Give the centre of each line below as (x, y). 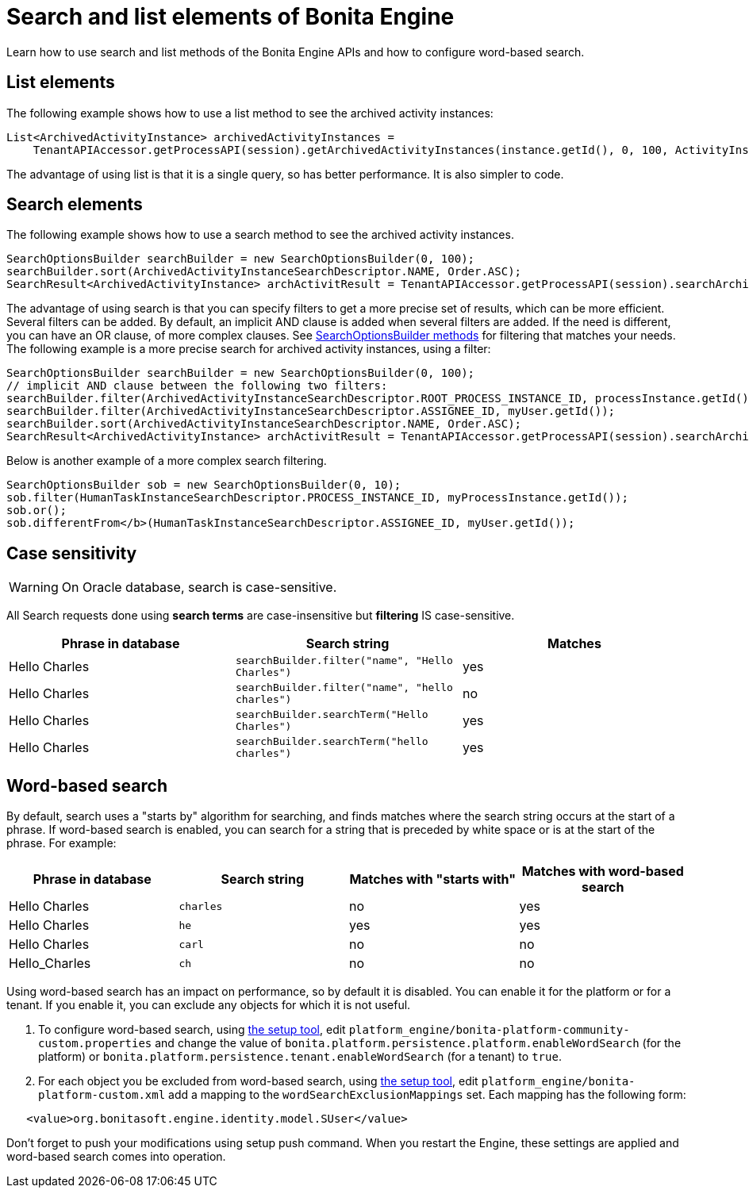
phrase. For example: (61, 843)
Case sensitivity (72, 553)
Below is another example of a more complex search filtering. (167, 461)
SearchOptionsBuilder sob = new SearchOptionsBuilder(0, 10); (204, 485)
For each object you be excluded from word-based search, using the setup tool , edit (258, 1081)
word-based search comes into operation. (116, 1157)
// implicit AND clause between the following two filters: (197, 386)
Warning (34, 587)
